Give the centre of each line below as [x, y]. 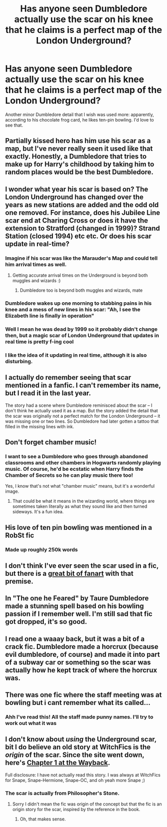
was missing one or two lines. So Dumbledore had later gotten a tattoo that [82, 421]
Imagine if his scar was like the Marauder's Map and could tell [82, 258]
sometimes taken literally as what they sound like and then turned [80, 506]
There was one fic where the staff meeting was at [83, 695]
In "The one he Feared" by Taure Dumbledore [77, 598]
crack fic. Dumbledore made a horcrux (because [82, 647]
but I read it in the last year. [48, 393]
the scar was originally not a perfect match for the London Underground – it [83, 416]
